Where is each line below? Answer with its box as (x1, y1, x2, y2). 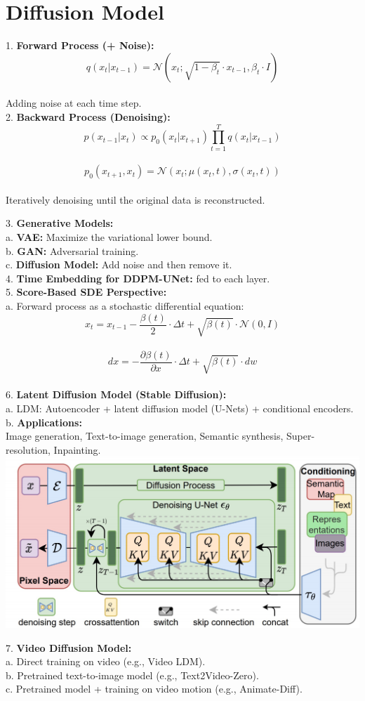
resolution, (6, 442, 51, 457)
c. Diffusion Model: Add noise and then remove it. (6, 257, 232, 272)
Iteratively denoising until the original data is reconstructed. (6, 192, 265, 207)
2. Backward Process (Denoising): (6, 109, 171, 124)
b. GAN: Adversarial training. (6, 243, 139, 258)
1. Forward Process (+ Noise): (6, 38, 154, 53)
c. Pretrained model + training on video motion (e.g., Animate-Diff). (6, 681, 303, 696)
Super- (286, 428, 315, 443)
